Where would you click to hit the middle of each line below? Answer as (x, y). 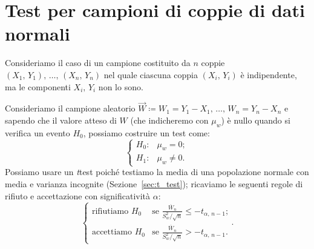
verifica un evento (38, 132)
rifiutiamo (110, 211)
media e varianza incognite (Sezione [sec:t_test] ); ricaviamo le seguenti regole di (154, 184)
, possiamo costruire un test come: (146, 132)
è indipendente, (269, 74)
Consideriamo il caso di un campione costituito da (98, 63)
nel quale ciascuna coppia (151, 74)
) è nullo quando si (256, 120)
